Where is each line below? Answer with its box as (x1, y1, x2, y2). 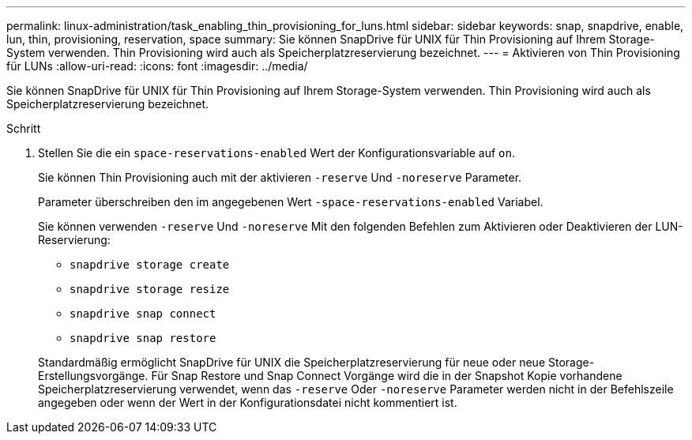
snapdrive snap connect (70, 307, 216, 320)
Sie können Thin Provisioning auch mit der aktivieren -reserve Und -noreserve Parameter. (38, 171, 522, 184)
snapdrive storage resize (70, 283, 230, 295)
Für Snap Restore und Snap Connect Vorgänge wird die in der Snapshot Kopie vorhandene (151, 369, 622, 382)
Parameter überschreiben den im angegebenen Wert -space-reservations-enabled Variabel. (38, 195, 543, 209)
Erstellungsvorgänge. (38, 369, 149, 382)
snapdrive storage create (70, 258, 230, 271)
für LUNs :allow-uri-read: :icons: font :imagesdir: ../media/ (6, 59, 308, 73)
